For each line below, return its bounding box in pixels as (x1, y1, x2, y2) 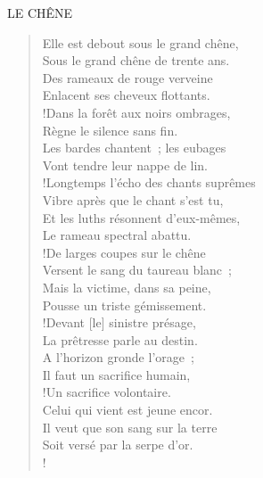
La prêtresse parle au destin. (42, 330, 198, 349)
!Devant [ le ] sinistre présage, (42, 313, 196, 332)
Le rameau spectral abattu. (42, 226, 192, 244)
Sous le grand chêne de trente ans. (42, 51, 230, 70)
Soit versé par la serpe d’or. (42, 435, 193, 454)
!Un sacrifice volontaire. (42, 383, 171, 401)
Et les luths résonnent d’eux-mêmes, (42, 208, 241, 227)
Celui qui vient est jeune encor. (42, 400, 213, 419)
